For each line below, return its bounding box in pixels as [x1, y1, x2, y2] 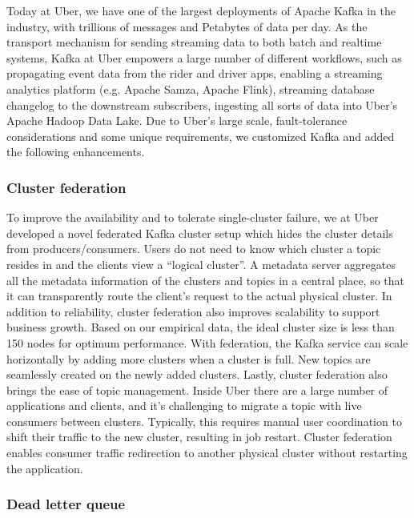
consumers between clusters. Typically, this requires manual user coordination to [6, 412, 402, 429]
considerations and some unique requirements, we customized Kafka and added [6, 127, 395, 144]
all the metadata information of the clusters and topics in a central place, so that [6, 271, 405, 288]
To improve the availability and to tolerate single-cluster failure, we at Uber [6, 209, 379, 226]
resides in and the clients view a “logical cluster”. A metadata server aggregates [6, 255, 396, 272]
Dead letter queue [6, 494, 126, 514]
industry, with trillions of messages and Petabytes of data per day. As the [6, 18, 368, 34]
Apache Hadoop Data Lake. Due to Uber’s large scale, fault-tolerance [6, 112, 348, 129]
